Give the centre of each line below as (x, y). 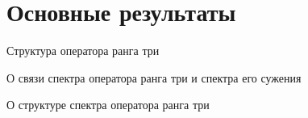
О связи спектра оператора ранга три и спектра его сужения (154, 77)
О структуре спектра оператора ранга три (108, 105)
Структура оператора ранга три (83, 51)
